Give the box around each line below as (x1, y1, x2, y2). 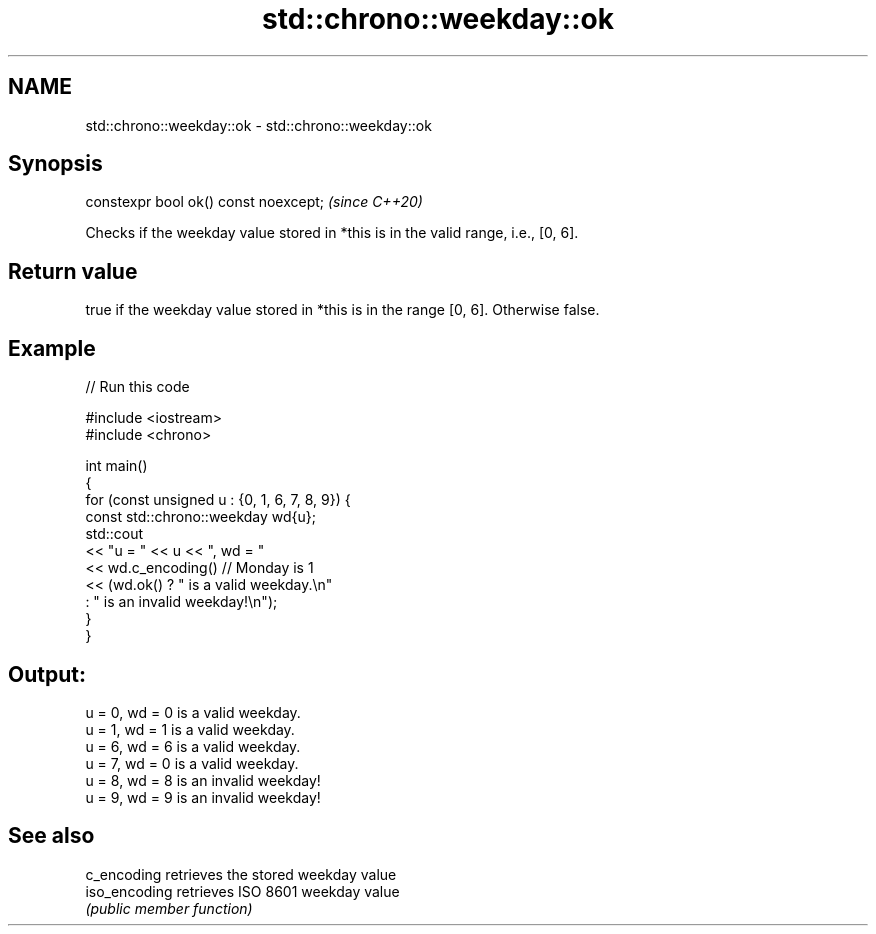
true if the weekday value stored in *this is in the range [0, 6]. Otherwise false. (85, 301, 600, 319)
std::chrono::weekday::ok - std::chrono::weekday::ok (85, 116, 432, 134)
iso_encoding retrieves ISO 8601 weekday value (85, 882, 400, 900)
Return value (8, 258, 138, 284)
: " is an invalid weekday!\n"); (85, 593, 278, 611)
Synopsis (8, 151, 103, 177)
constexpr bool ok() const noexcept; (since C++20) (85, 193, 423, 211)
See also (8, 823, 95, 849)
